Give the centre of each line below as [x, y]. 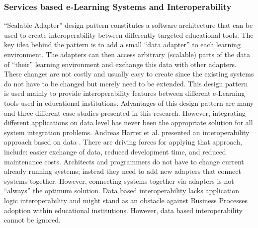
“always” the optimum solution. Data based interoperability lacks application [122, 190]
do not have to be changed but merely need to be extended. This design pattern [126, 83]
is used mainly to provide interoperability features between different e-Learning [125, 93]
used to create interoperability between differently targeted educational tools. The [129, 35]
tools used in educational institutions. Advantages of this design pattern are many [129, 103]
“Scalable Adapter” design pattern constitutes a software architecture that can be [129, 25]
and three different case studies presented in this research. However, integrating [125, 113]
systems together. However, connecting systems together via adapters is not [119, 181]
